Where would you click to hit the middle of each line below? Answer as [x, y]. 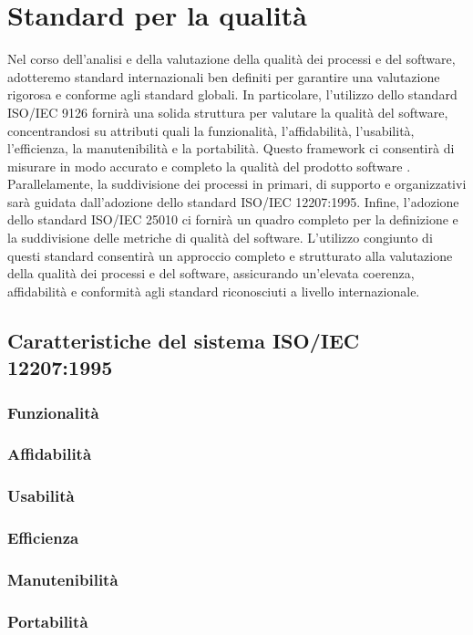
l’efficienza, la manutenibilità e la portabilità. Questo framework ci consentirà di [231, 148]
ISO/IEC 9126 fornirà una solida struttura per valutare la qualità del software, [228, 112]
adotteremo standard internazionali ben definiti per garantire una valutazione [224, 76]
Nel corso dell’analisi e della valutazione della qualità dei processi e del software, [231, 59]
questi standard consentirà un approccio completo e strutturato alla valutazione [230, 255]
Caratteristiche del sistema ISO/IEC [184, 340]
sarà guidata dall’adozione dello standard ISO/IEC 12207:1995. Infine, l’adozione [233, 201]
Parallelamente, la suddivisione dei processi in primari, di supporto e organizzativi [237, 184]
